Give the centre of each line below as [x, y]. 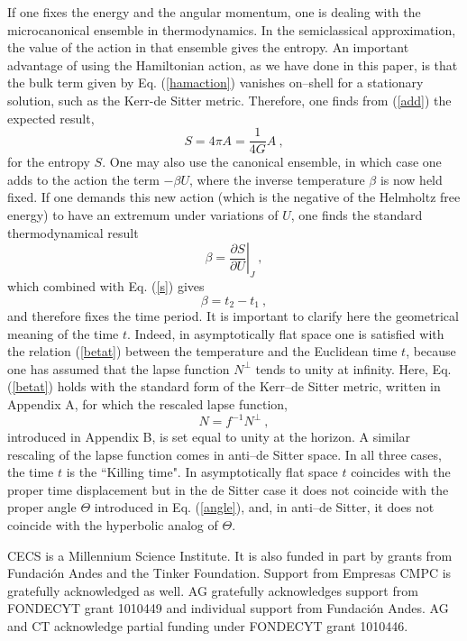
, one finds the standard [357, 215]
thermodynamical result [73, 232]
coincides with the [401, 472]
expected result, [51, 118]
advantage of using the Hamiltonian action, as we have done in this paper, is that [233, 64]
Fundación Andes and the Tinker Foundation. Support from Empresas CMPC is [229, 573]
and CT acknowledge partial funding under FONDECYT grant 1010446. [208, 626]
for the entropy [49, 162]
